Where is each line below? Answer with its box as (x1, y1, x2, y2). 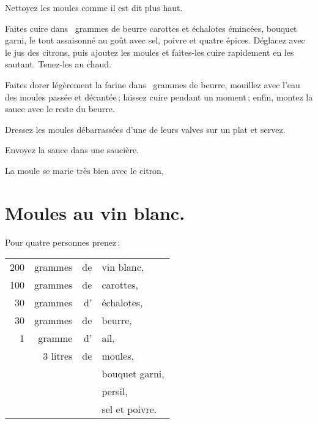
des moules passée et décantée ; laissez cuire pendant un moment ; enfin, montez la (5, 90, 313, 103)
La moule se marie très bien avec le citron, (5, 164, 164, 176)
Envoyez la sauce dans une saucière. (5, 143, 139, 156)
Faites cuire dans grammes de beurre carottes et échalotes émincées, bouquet (5, 21, 297, 34)
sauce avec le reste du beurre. (5, 102, 115, 115)
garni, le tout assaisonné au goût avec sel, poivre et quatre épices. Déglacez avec (5, 34, 305, 47)
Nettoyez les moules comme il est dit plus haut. (5, 1, 183, 13)
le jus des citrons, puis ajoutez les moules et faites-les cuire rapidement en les (5, 45, 294, 58)
